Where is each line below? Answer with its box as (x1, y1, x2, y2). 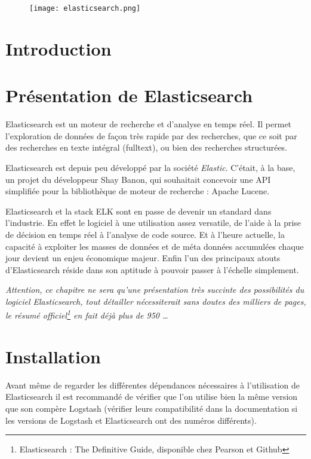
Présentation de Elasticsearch (5, 83, 253, 108)
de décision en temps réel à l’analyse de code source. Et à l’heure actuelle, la (5, 228, 285, 240)
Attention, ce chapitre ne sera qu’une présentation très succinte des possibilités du (5, 283, 304, 296)
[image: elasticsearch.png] (29, 4, 141, 13)
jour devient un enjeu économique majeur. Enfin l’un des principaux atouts (5, 252, 281, 264)
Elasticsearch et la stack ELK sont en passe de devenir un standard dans (5, 204, 272, 217)
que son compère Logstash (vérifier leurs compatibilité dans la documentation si (5, 402, 298, 415)
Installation (5, 344, 101, 368)
